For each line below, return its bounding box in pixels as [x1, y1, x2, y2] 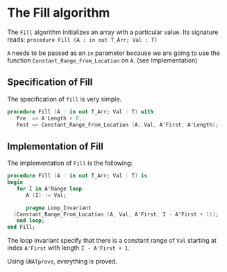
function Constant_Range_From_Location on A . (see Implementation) [7, 56, 198, 64]
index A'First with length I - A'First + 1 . [7, 243, 131, 252]
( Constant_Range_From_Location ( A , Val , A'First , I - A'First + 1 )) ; [13, 211, 219, 218]
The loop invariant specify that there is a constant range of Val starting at [7, 237, 217, 245]
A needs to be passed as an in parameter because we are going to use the [7, 49, 221, 57]
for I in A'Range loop [16, 185, 82, 192]
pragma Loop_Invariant [25, 204, 92, 211]
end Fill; [7, 224, 36, 231]
